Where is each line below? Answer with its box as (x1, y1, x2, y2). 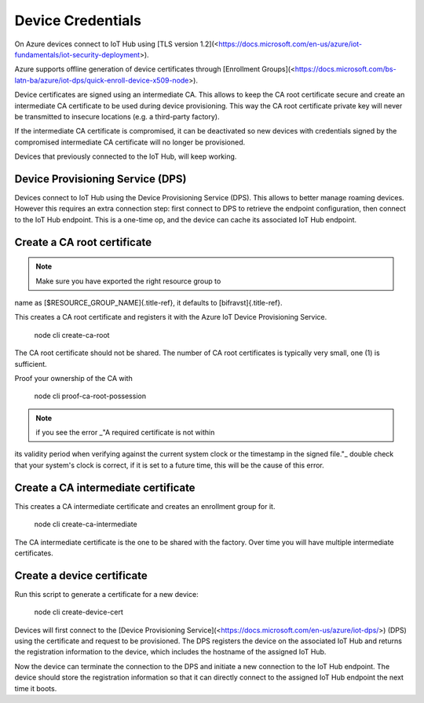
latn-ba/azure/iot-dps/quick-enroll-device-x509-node (14, 75, 189, 85)
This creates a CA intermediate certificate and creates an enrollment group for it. (14, 501, 276, 511)
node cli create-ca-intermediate (34, 519, 137, 529)
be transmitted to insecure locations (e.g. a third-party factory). (14, 112, 220, 121)
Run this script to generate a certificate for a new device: (14, 589, 199, 599)
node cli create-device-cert (34, 607, 123, 617)
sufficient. (14, 359, 47, 368)
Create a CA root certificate (14, 236, 152, 249)
